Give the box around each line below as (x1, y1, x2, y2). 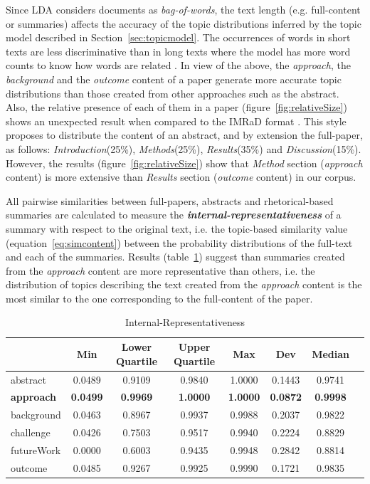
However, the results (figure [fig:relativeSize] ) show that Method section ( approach (6, 155, 363, 170)
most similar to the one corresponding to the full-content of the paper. (6, 290, 313, 305)
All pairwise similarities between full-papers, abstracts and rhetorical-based (6, 193, 334, 208)
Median (312, 346, 349, 361)
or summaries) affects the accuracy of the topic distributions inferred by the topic (6, 16, 361, 31)
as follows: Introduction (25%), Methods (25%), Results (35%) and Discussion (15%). (6, 141, 361, 156)
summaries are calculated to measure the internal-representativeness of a (6, 207, 342, 222)
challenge (11, 425, 51, 440)
